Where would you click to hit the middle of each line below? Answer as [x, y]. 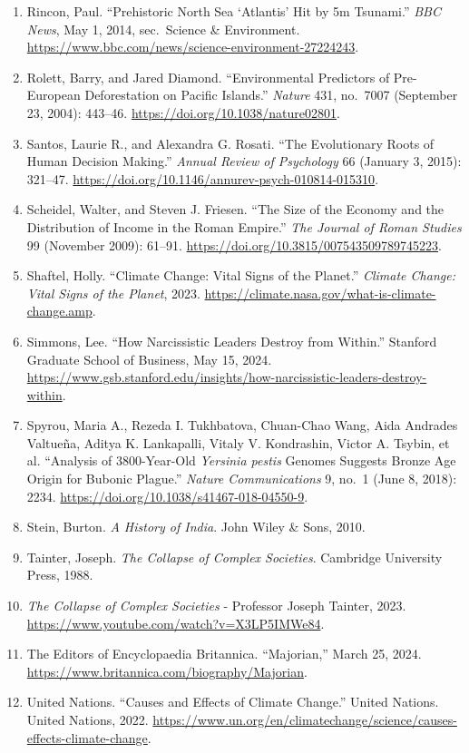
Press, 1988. [60, 575]
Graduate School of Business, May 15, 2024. [149, 359]
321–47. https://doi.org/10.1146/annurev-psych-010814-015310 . [203, 178]
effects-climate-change [87, 737]
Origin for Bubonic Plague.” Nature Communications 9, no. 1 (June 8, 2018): [242, 479]
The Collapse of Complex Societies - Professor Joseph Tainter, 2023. [216, 606]
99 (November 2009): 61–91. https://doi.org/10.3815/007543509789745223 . [234, 244]
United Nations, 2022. [88, 719]
